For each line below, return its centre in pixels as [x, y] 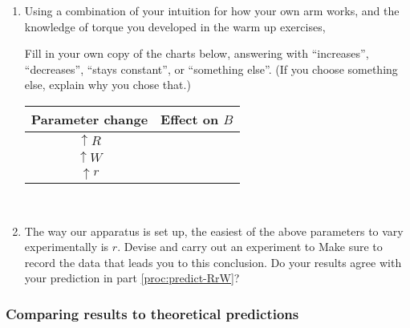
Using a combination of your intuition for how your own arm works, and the [212, 10]
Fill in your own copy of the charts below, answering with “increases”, [197, 53]
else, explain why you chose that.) [108, 85]
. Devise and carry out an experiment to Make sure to [250, 247]
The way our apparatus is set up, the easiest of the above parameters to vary [214, 231]
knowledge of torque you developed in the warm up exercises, [175, 26]
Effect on [190, 119]
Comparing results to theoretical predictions [152, 313]
